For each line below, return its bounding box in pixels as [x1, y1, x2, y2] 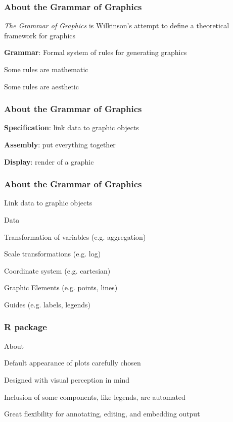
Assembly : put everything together [4, 139, 116, 149]
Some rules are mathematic [4, 64, 88, 74]
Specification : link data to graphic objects [4, 122, 139, 133]
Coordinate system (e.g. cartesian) [4, 265, 111, 276]
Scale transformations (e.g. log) [4, 248, 101, 259]
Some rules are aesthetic [4, 81, 79, 91]
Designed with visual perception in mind [4, 374, 130, 385]
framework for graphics [4, 30, 76, 40]
